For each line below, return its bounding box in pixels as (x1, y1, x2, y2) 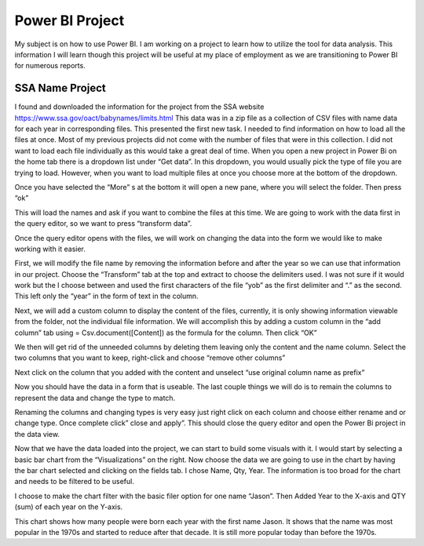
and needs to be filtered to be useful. (14, 477, 135, 486)
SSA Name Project (14, 82, 106, 95)
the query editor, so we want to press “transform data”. (14, 219, 192, 228)
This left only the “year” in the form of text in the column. (14, 291, 199, 301)
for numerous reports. (14, 61, 86, 71)
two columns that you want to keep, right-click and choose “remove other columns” (14, 353, 286, 362)
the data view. (14, 429, 60, 439)
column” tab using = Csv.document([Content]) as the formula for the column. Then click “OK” (14, 328, 317, 337)
